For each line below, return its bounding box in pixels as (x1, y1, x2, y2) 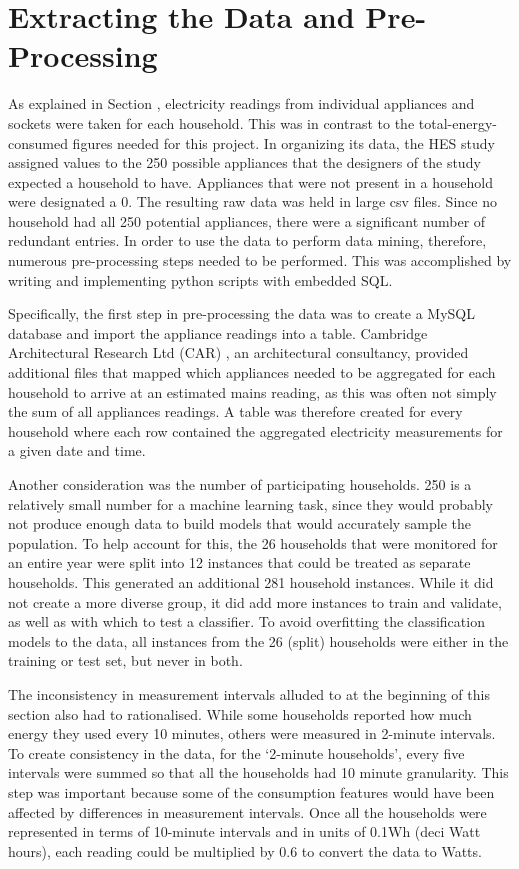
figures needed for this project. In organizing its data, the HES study (72, 132, 495, 153)
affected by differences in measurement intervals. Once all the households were (8, 801, 487, 822)
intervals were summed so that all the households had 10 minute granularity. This (8, 762, 509, 783)
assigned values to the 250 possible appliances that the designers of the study (8, 152, 481, 173)
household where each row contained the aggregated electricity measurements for (8, 420, 503, 441)
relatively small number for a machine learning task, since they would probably (8, 493, 493, 514)
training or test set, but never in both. (8, 650, 243, 671)
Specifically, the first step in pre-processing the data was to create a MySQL (8, 303, 475, 324)
